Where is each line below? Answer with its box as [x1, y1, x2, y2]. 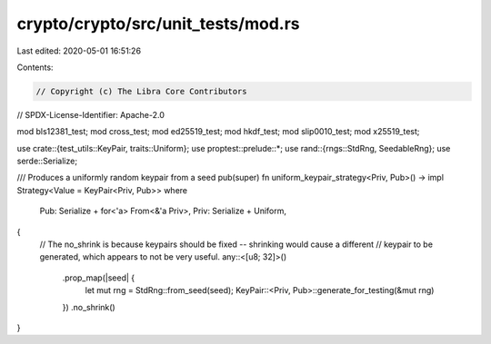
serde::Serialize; [16, 155, 77, 167]
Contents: [16, 62, 54, 73]
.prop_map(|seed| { [62, 272, 135, 283]
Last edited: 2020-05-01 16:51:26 [16, 45, 141, 56]
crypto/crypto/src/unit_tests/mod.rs [16, 14, 300, 34]
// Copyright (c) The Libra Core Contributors [35, 86, 247, 96]
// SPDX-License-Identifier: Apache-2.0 [16, 109, 165, 120]
